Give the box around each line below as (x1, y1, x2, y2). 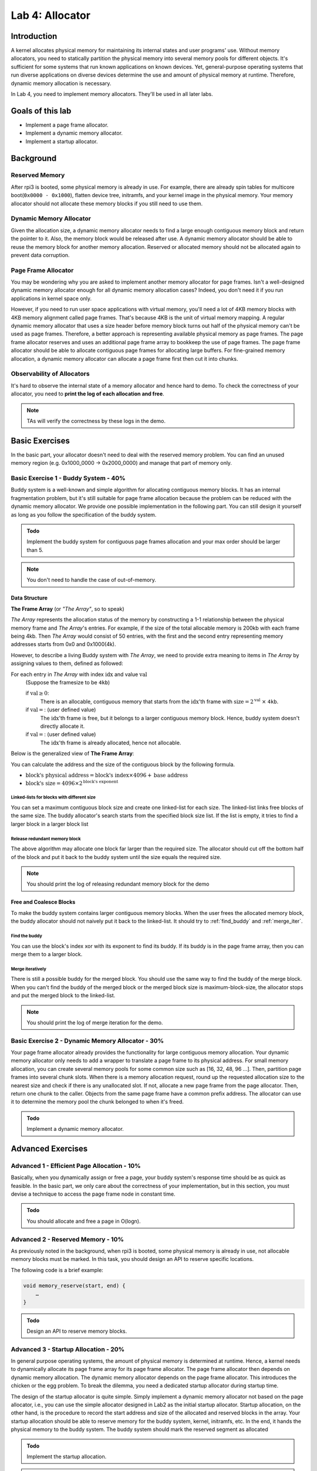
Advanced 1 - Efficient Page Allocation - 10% (11, 1162, 141, 1170)
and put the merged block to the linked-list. (11, 992, 116, 999)
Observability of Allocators (11, 370, 90, 378)
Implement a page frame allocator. (25, 121, 109, 128)
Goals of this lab (11, 106, 72, 116)
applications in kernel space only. (11, 295, 92, 302)
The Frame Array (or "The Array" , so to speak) (11, 605, 124, 612)
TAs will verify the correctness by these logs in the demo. (26, 417, 166, 424)
